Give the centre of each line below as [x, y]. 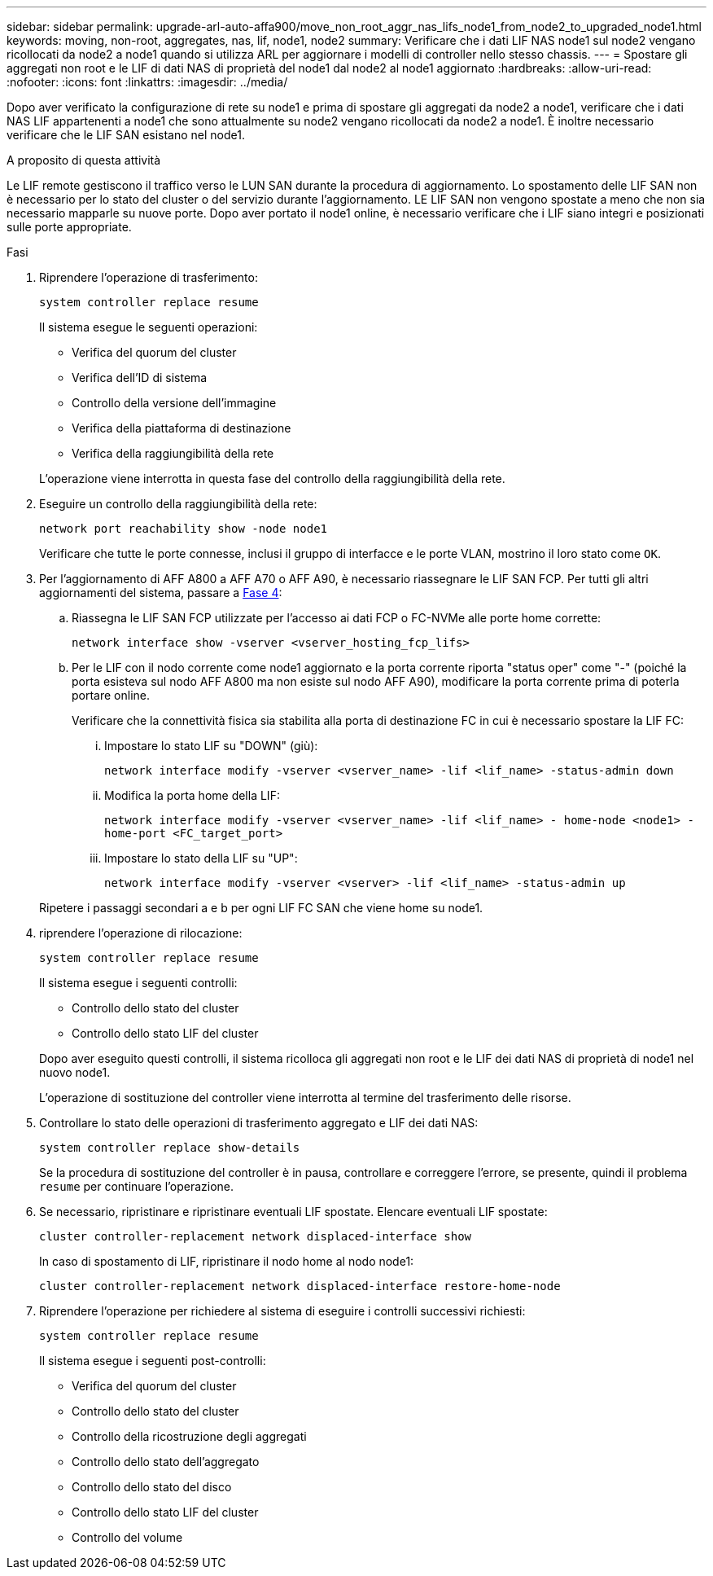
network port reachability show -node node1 [184, 529]
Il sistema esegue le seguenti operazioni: [149, 327]
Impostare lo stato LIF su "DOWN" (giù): [211, 746]
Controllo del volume [127, 1537]
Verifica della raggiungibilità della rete [173, 453]
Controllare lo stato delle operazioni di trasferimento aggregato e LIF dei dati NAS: [259, 1123]
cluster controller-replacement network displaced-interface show [256, 1236]
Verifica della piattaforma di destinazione [182, 428]
